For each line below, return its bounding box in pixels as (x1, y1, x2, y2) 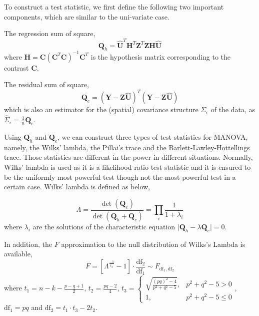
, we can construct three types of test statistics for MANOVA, (57, 132, 248, 142)
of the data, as (210, 104, 255, 115)
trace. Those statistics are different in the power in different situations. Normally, (4, 152, 253, 162)
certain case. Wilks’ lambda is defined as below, (4, 181, 150, 192)
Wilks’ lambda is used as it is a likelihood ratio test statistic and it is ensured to (4, 162, 251, 172)
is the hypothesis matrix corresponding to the (90, 51, 231, 62)
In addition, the (4, 238, 52, 249)
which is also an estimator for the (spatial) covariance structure (4, 104, 198, 115)
